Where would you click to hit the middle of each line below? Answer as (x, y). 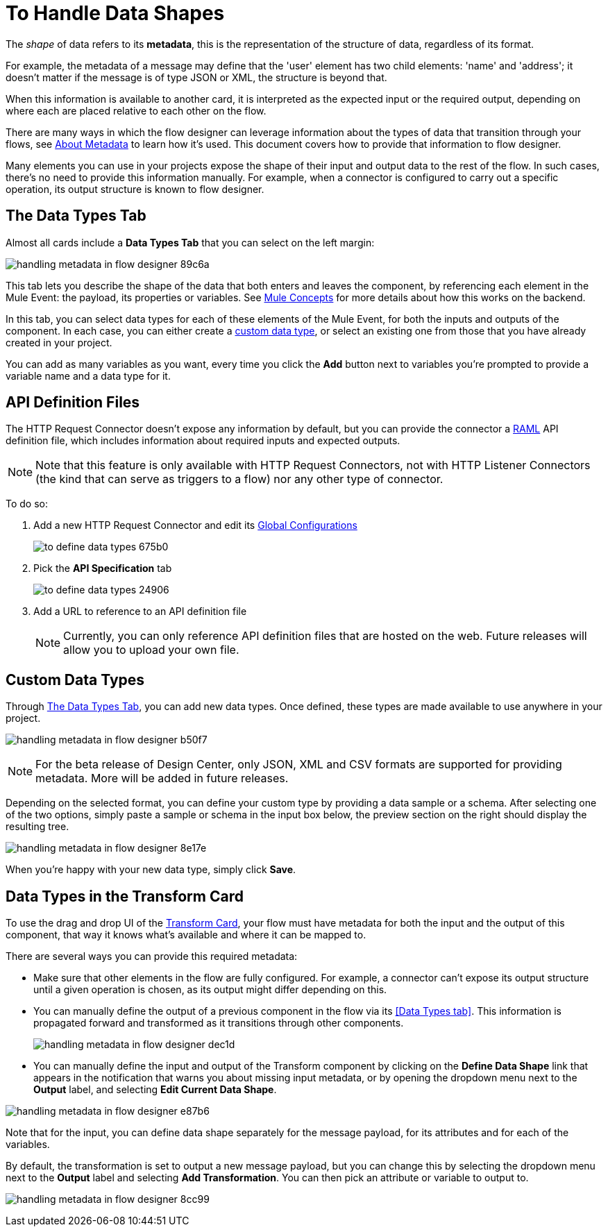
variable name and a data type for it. (88, 375)
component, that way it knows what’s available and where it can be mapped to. (186, 935)
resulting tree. (37, 827)
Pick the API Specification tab (103, 568)
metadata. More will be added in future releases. (162, 778)
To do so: (27, 504)
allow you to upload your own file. (151, 650)
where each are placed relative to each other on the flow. (136, 110)
